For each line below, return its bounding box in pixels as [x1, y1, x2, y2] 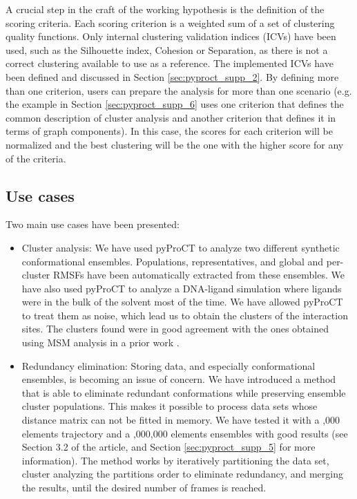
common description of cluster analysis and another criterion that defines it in [6, 110, 336, 124]
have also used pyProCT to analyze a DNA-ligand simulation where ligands [21, 281, 342, 295]
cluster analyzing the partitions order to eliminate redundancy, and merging [21, 467, 343, 481]
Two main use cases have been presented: [6, 217, 180, 232]
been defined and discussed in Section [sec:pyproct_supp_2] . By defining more [6, 69, 339, 84]
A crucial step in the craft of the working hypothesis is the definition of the [6, 2, 325, 16]
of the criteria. [6, 151, 66, 165]
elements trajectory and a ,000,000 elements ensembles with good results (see [21, 426, 348, 440]
